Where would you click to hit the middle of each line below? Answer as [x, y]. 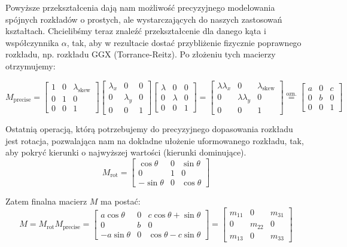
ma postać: [121, 201]
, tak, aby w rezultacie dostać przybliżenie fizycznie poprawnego [184, 42]
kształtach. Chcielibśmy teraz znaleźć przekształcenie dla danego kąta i [136, 31]
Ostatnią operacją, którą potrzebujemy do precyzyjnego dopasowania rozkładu [149, 129]
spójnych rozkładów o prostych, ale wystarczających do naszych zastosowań [144, 19]
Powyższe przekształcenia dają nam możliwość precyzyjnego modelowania [140, 7]
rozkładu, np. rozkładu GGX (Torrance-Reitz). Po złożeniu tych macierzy [141, 54]
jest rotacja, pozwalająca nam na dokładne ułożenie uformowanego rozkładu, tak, [155, 140]
